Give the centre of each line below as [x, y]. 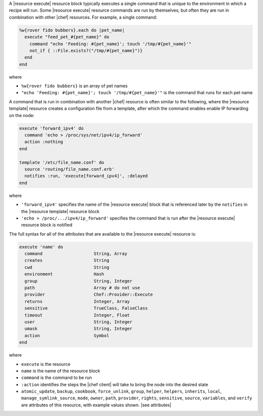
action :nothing [44, 142]
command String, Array [76, 254]
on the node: [22, 115]
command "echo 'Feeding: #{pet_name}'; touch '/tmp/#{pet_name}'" [111, 44]
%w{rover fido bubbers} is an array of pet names [74, 86]
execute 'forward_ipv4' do [51, 128]
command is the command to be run [56, 377]
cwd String [67, 267]
